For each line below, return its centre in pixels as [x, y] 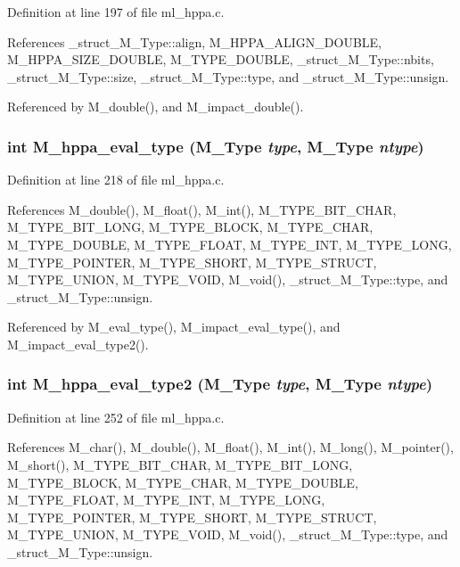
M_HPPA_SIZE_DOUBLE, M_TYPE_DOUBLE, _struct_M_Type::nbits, [221, 59]
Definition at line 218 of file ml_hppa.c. [116, 180]
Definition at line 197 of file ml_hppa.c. [116, 12]
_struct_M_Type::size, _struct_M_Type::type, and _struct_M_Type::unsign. [228, 76]
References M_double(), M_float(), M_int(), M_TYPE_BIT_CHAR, [202, 209]
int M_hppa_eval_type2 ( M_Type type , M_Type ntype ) [220, 384]
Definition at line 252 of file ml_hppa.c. [116, 417]
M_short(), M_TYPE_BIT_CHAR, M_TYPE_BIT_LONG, [180, 464]
